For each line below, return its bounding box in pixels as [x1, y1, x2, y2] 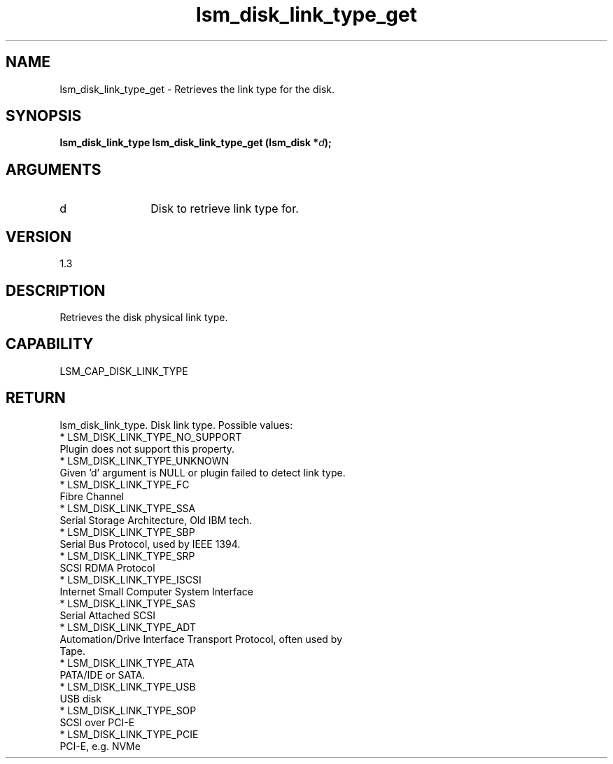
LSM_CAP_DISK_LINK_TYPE [59, 365, 188, 377]
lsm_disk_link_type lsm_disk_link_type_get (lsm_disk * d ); [59, 136, 332, 149]
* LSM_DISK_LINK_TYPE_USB [59, 680, 196, 693]
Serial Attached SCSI [59, 609, 155, 621]
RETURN [6, 389, 66, 407]
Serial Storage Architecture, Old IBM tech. [59, 514, 253, 526]
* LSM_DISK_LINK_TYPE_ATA [59, 656, 195, 669]
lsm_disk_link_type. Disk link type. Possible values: [59, 418, 293, 431]
